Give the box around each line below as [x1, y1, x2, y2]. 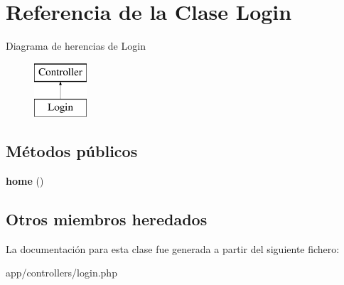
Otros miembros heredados [6, 208, 208, 230]
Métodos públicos [6, 140, 138, 162]
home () [6, 173, 44, 188]
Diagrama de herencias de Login [6, 38, 146, 53]
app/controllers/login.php [6, 265, 117, 280]
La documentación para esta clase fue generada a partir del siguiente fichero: [6, 241, 340, 256]
